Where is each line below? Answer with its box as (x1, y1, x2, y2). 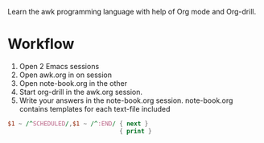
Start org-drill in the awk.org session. (19, 87, 142, 96)
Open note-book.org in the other (19, 78, 128, 88)
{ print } (118, 127, 152, 135)
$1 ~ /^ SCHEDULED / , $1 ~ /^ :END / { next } (7, 120, 149, 128)
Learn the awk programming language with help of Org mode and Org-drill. (7, 7, 257, 16)
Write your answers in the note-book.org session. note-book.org (19, 96, 233, 105)
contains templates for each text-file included (19, 104, 171, 113)
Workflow (7, 35, 75, 53)
